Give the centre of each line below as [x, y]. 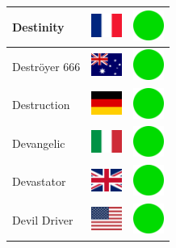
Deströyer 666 [46, 66]
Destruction [41, 105]
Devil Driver [43, 220]
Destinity [38, 26]
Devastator [39, 181]
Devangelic [39, 143]
